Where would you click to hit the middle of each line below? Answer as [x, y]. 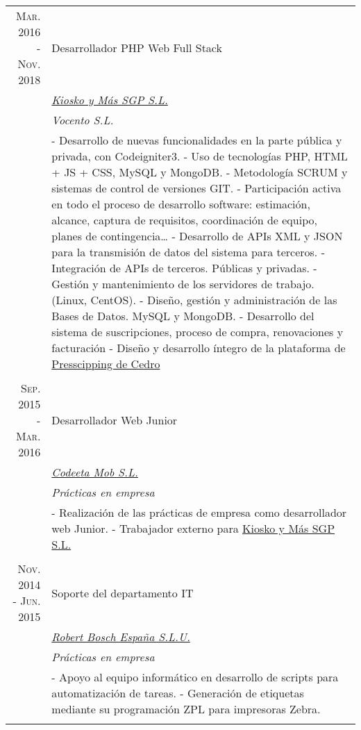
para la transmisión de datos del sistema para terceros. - [188, 252]
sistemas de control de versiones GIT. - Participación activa [196, 188]
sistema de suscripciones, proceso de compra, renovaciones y [198, 332]
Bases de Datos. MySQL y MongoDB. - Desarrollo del [183, 316]
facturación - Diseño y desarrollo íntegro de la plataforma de [199, 348]
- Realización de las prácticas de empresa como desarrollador [199, 512]
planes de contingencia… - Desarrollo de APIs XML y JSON [197, 236]
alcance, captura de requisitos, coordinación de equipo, [184, 220]
